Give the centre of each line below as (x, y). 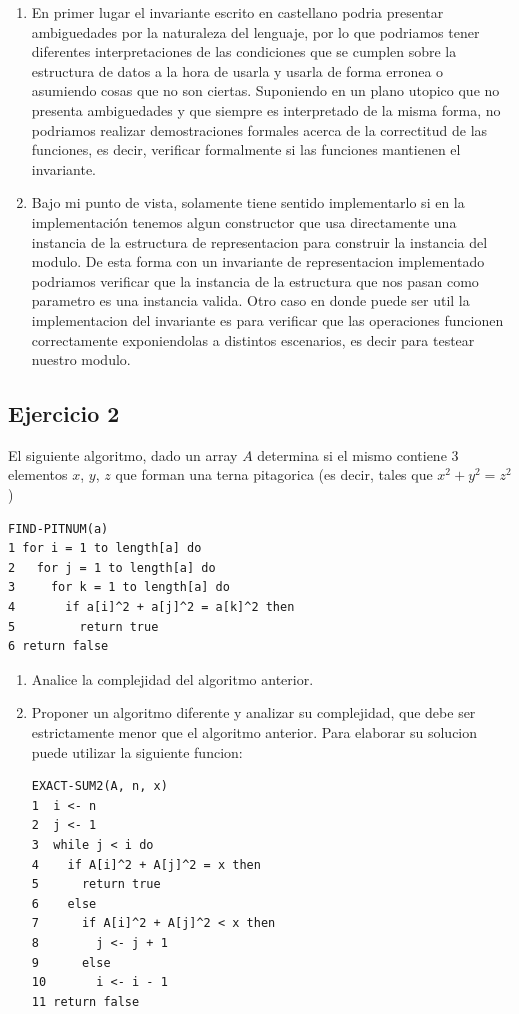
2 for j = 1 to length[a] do (112, 567)
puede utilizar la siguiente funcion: (137, 751)
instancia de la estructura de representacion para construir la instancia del (259, 241)
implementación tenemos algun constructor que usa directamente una (244, 221)
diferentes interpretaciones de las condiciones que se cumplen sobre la (244, 51)
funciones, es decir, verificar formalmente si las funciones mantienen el (246, 149)
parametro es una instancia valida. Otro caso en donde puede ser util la (250, 300)
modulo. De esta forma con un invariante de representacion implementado (258, 261)
